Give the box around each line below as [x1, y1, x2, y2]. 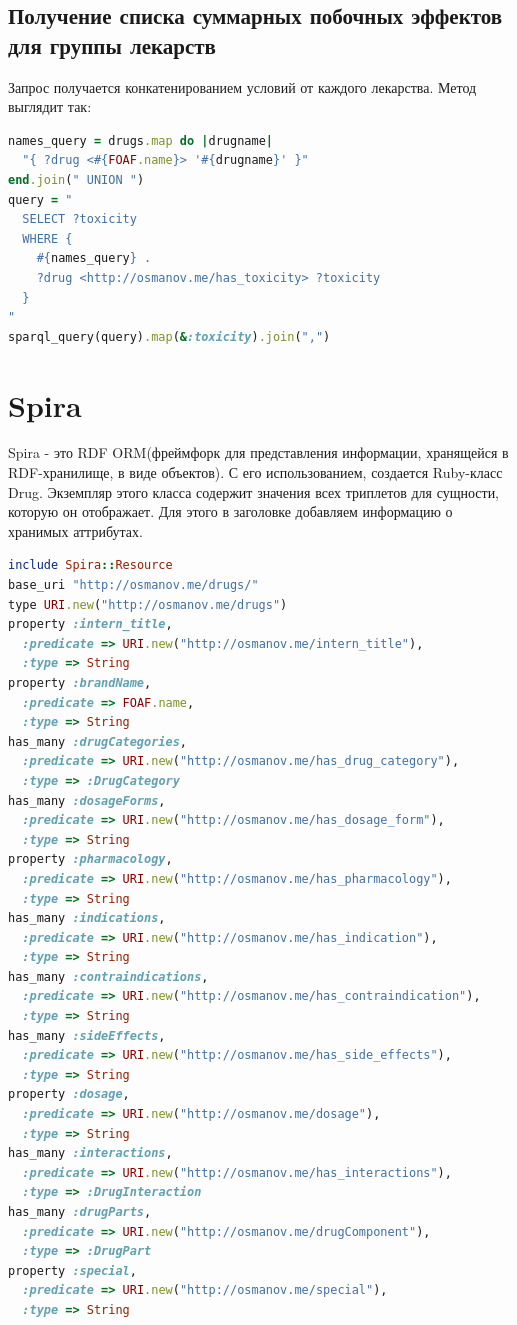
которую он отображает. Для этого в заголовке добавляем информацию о [8, 501, 453, 522]
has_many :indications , [8, 911, 166, 926]
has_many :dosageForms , [8, 793, 166, 808]
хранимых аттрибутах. [8, 520, 143, 541]
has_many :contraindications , [8, 969, 209, 984]
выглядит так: [8, 96, 92, 117]
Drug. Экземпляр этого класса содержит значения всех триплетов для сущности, [8, 481, 500, 502]
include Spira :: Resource [8, 558, 173, 573]
